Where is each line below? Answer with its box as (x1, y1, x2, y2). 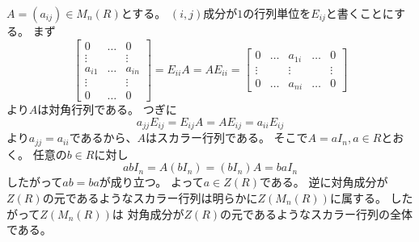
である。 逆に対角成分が (259, 173, 388, 190)
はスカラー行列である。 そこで (146, 129, 308, 146)
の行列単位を (243, 5, 311, 21)
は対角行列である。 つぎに (37, 101, 177, 118)
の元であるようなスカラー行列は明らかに (42, 189, 258, 206)
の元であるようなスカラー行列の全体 (220, 205, 413, 222)
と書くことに (325, 5, 394, 21)
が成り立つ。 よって (99, 173, 204, 190)
